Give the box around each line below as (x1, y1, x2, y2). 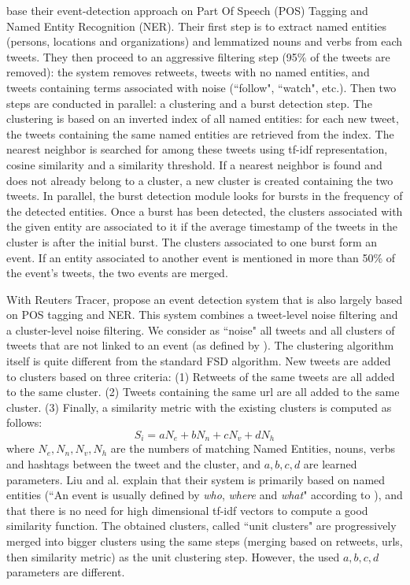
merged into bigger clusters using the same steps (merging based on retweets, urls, (6, 533, 403, 550)
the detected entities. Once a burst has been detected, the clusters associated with (6, 202, 403, 219)
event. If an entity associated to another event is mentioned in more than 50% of (6, 249, 396, 265)
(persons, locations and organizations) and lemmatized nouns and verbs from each (6, 33, 403, 50)
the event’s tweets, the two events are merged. (6, 265, 228, 281)
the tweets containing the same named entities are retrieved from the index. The (6, 125, 394, 142)
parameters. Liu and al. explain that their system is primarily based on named (6, 471, 386, 487)
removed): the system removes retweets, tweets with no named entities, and (6, 64, 370, 80)
